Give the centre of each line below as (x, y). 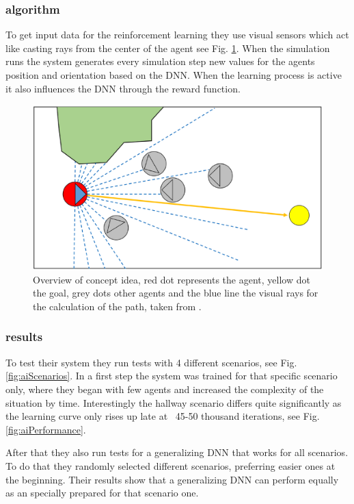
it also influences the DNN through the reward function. (123, 88)
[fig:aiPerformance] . (46, 429)
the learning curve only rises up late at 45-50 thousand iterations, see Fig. (163, 416)
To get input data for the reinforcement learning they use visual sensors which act (177, 35)
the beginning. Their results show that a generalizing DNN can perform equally (172, 479)
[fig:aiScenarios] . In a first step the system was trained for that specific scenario (172, 376)
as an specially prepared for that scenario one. (102, 493)
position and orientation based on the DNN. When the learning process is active (174, 75)
